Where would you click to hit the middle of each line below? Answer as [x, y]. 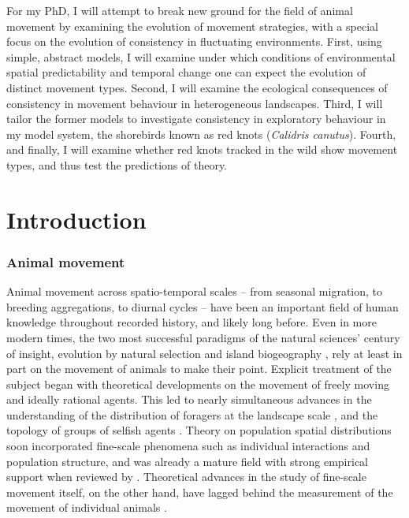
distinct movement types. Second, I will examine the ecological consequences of [197, 87]
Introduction [76, 219]
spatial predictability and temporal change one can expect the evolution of [186, 72]
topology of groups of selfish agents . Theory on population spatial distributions [199, 430]
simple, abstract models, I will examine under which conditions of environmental [201, 56]
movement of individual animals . [87, 507]
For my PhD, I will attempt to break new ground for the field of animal [180, 10]
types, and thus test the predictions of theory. [117, 164]
